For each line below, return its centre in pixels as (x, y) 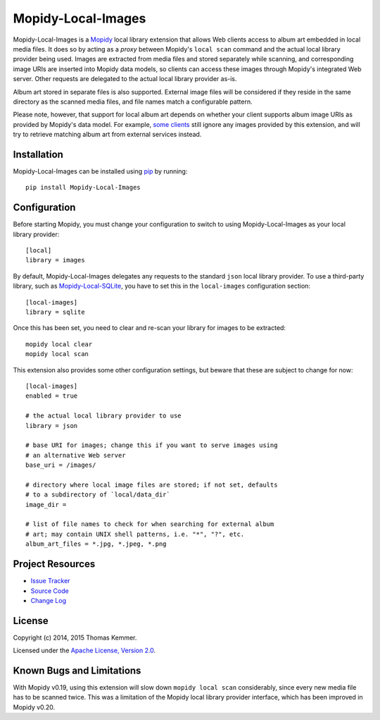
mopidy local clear (59, 344)
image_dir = (46, 505)
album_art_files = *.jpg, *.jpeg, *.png (96, 544)
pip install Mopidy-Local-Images (83, 188)
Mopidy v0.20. (34, 707)
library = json (52, 426)
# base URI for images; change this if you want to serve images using (152, 445)
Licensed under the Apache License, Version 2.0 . (84, 651)
